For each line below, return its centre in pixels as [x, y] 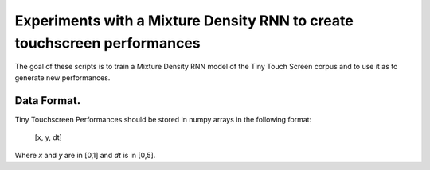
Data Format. [48, 100]
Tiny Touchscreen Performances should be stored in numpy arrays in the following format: [163, 119]
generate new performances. [63, 77]
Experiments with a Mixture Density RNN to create [184, 21]
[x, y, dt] [49, 137]
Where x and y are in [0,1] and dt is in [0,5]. [85, 156]
